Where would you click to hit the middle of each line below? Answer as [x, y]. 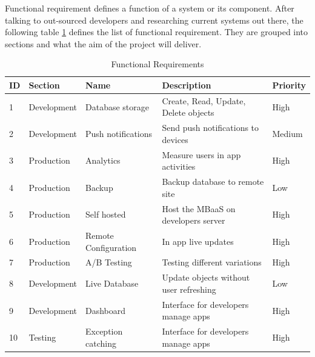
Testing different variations [212, 262]
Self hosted [105, 214]
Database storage [117, 106]
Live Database [112, 283]
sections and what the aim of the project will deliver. [103, 43]
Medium [287, 134]
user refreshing [189, 289]
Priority [289, 85]
